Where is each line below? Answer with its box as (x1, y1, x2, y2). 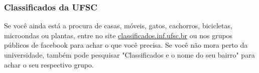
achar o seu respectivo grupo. (4, 59, 94, 70)
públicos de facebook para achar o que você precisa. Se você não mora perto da (4, 40, 248, 50)
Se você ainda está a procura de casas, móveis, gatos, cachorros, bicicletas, (4, 20, 232, 31)
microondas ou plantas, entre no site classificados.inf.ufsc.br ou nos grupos (4, 30, 233, 40)
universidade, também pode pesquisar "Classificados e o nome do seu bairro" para (4, 50, 255, 60)
